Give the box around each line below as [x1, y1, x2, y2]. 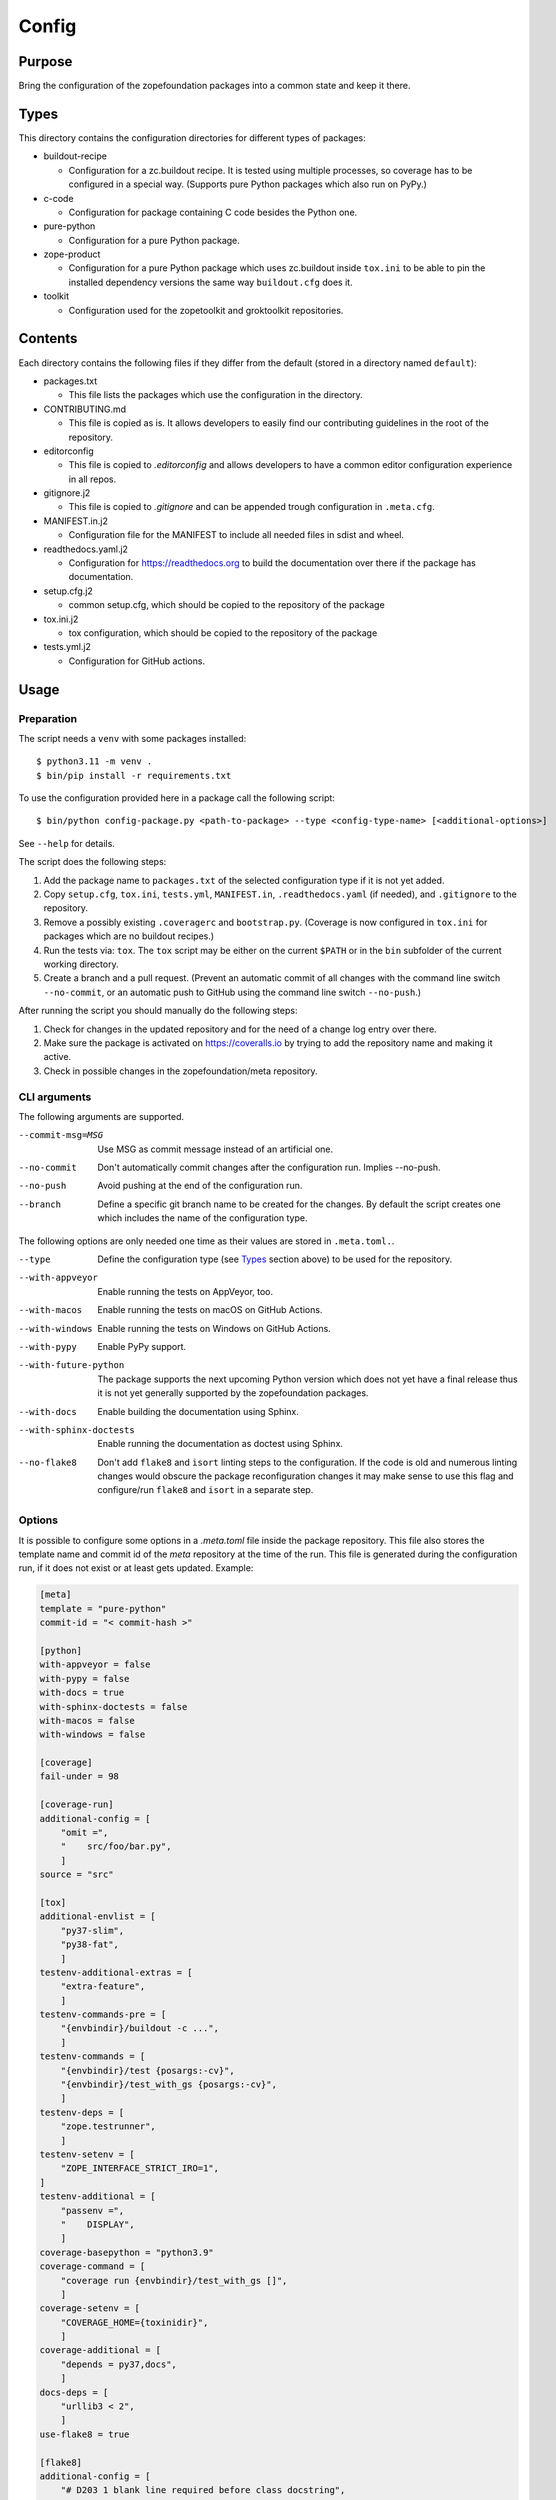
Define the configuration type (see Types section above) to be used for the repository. [97, 1253, 453, 1265]
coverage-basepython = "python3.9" [39, 2246, 214, 2258]
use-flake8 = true [39, 2428, 130, 2440]
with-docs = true [39, 1687, 125, 1699]
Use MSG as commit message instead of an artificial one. [97, 1143, 334, 1155]
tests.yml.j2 [43, 641, 92, 653]
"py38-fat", [60, 1939, 120, 1950]
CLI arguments [18, 1090, 92, 1104]
